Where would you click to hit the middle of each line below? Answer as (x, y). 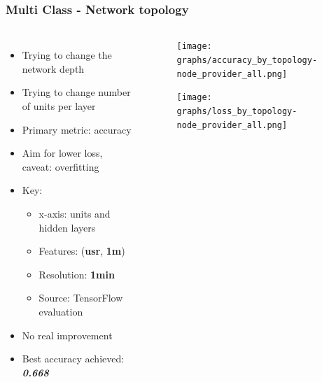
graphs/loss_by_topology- (237, 111)
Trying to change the (67, 55)
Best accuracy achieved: (73, 359)
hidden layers (67, 227)
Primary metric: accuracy (77, 129)
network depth (53, 68)
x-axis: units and (75, 213)
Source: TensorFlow (81, 298)
